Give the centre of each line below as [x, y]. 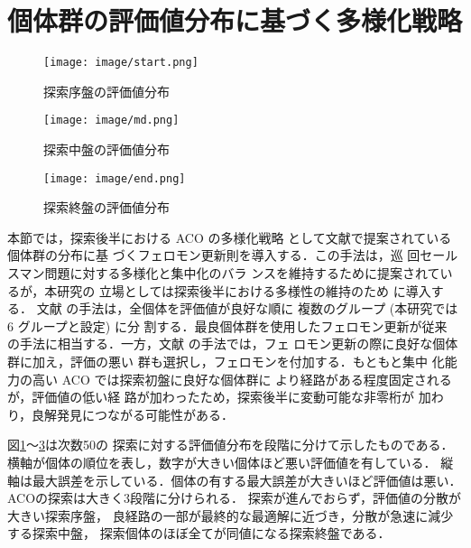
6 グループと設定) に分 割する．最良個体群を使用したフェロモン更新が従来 [227, 325]
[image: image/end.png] [115, 178]
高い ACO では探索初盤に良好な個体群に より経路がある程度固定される [242, 379]
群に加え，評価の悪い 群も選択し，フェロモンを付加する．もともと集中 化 [226, 362]
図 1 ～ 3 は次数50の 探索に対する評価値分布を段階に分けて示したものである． [231, 445]
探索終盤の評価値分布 [106, 207]
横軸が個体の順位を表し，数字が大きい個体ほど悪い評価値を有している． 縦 [231, 462]
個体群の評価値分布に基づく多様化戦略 [235, 20]
